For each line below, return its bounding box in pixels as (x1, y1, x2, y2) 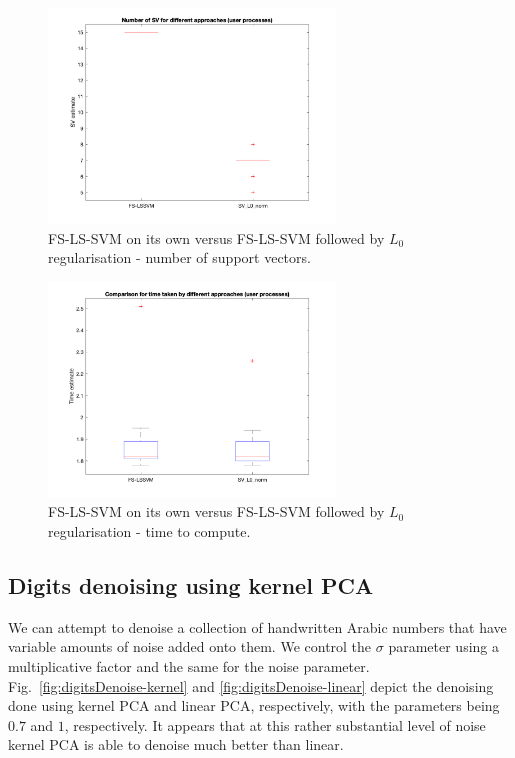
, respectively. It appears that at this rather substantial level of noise (64, 714, 486, 735)
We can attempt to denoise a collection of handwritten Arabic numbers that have (8, 616, 507, 637)
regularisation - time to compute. (48, 520, 251, 541)
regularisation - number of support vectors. (48, 247, 311, 268)
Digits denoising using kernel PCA (8, 569, 374, 600)
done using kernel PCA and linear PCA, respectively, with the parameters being (8, 695, 500, 716)
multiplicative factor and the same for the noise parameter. (8, 655, 370, 676)
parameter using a (388, 636, 499, 657)
